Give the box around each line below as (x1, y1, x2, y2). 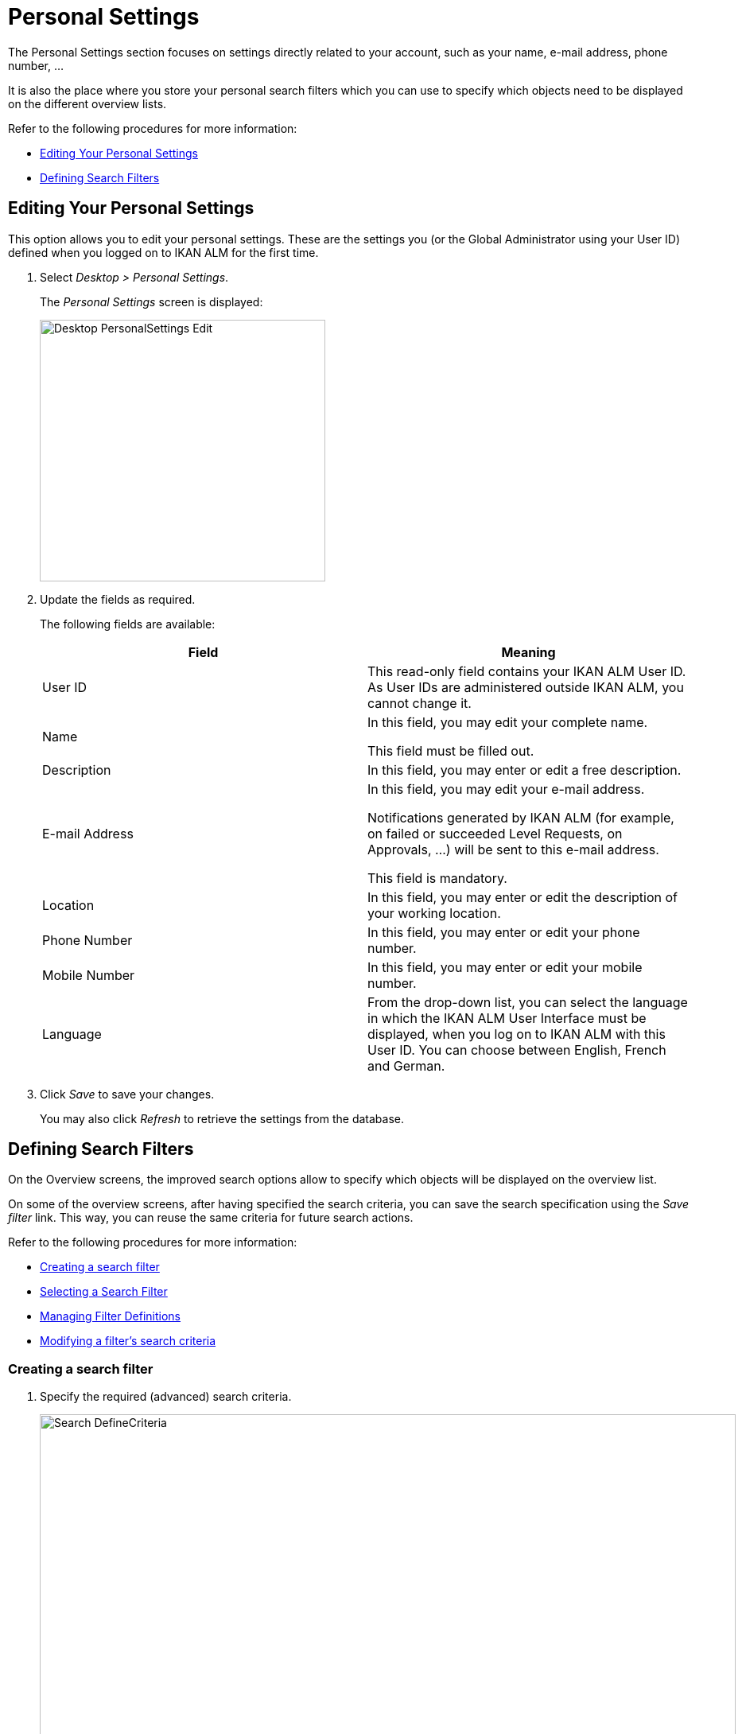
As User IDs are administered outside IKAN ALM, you (367, 678, 684, 695)
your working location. (367, 904, 501, 921)
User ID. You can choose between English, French (367, 1041, 666, 1058)
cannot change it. (367, 694, 472, 711)
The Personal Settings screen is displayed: (40, 294, 263, 309)
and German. (367, 1057, 445, 1074)
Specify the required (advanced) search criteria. (40, 1390, 292, 1404)
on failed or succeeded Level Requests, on (367, 825, 623, 842)
